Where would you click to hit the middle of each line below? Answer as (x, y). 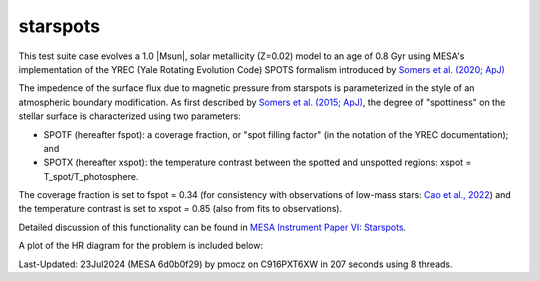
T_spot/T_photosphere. (91, 176)
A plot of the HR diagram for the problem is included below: (141, 246)
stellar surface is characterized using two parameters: (130, 116)
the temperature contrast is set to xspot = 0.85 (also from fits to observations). (180, 209)
